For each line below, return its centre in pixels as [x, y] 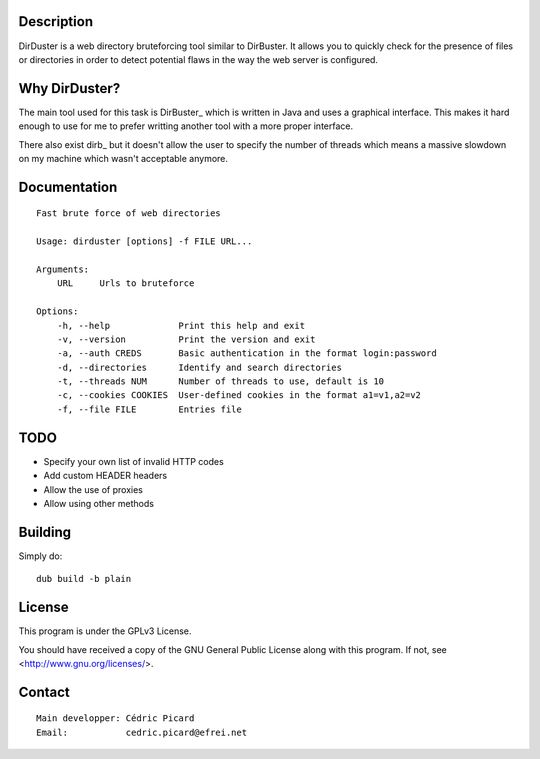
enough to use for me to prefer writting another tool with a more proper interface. [186, 126]
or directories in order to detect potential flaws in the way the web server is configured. [198, 59]
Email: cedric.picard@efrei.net [142, 732]
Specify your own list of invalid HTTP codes [133, 461]
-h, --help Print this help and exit [180, 325]
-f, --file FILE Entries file [149, 409]
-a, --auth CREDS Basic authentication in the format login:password [246, 353]
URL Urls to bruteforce [125, 283]
